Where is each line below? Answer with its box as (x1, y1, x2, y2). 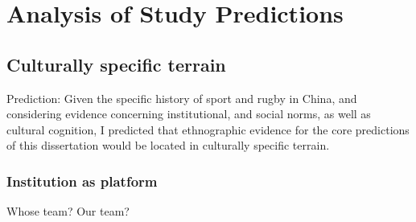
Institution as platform (6, 171, 158, 191)
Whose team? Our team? (6, 203, 130, 220)
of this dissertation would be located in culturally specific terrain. (6, 137, 330, 154)
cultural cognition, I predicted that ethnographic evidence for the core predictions (6, 121, 410, 138)
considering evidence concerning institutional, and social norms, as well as (6, 105, 371, 122)
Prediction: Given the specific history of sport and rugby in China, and (6, 89, 357, 106)
